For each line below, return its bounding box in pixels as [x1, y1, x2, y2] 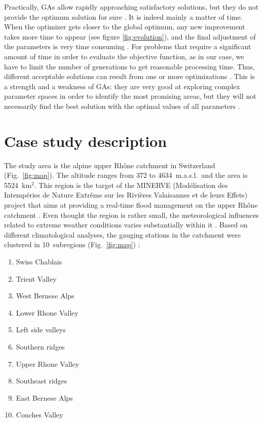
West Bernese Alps [16, 290, 74, 301]
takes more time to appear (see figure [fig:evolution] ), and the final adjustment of [4, 31, 256, 42]
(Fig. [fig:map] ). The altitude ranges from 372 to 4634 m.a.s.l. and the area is [4, 170, 248, 180]
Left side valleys [16, 324, 66, 335]
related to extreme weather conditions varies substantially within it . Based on [4, 219, 248, 230]
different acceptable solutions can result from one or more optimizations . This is [4, 71, 255, 82]
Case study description [4, 130, 167, 151]
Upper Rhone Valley [16, 358, 80, 369]
